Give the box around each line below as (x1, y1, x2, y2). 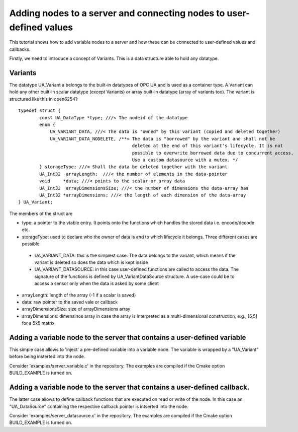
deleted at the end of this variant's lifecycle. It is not (132, 143, 283, 149)
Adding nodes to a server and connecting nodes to (9, 8, 225, 19)
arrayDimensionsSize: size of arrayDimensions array (22, 306, 131, 312)
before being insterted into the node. (9, 353, 85, 359)
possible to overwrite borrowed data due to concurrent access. (132, 150, 294, 156)
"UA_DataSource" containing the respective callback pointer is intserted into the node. (9, 403, 188, 409)
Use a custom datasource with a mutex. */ (132, 157, 238, 163)
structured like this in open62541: (9, 96, 78, 102)
